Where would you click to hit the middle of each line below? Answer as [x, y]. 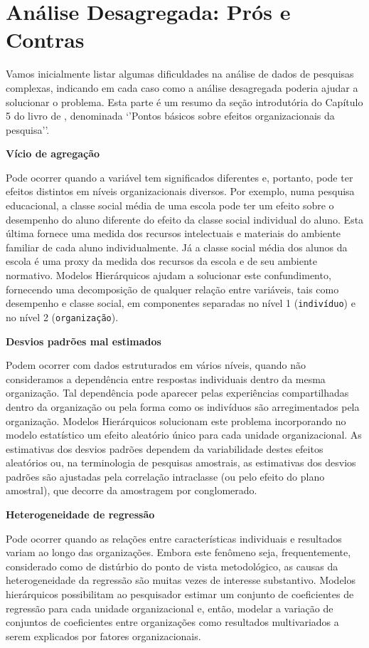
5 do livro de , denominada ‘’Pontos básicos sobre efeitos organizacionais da [170, 116]
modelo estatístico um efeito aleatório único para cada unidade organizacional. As [184, 435]
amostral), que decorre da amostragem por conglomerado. [132, 490]
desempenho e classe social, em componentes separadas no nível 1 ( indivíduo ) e [181, 303]
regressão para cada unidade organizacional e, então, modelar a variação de [170, 608]
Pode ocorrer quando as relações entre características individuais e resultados [174, 538]
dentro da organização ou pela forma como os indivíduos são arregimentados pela [183, 406]
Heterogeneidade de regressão [80, 514]
